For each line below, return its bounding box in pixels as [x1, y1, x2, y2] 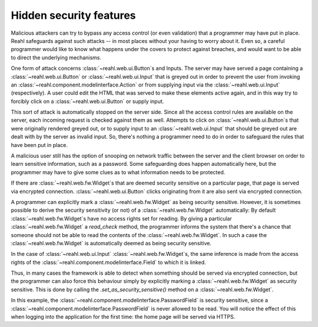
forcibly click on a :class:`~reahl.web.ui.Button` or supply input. [11, 98, 164, 105]
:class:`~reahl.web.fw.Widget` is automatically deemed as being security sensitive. [11, 239, 212, 246]
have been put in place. [11, 141, 68, 148]
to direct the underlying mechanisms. [11, 54, 101, 61]
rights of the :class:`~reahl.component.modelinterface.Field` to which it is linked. [11, 259, 206, 266]
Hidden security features [11, 9, 136, 22]
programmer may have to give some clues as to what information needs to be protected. [11, 168, 226, 176]
